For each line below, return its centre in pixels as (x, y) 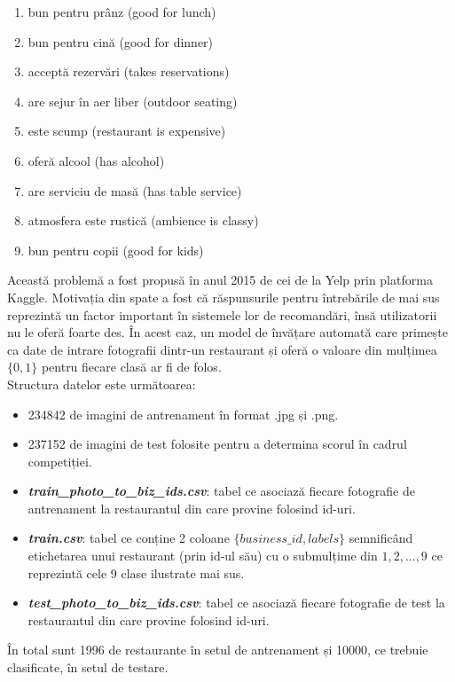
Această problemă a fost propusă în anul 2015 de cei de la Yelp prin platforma (220, 280)
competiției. (60, 461)
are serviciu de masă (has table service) (135, 190)
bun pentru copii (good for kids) (116, 250)
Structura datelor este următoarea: (102, 384)
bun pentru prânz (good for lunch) (122, 12)
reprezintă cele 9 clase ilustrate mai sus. (136, 572)
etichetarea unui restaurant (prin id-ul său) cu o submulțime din (203, 556)
